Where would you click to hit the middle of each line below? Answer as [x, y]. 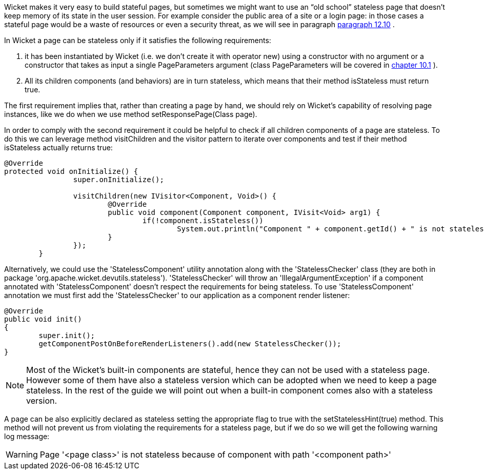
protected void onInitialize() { [71, 171]
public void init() [43, 319]
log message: [27, 436]
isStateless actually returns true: [58, 147]
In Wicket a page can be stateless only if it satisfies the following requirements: [138, 40]
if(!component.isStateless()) [203, 221]
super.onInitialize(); [118, 180]
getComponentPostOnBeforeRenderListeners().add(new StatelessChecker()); [190, 344]
